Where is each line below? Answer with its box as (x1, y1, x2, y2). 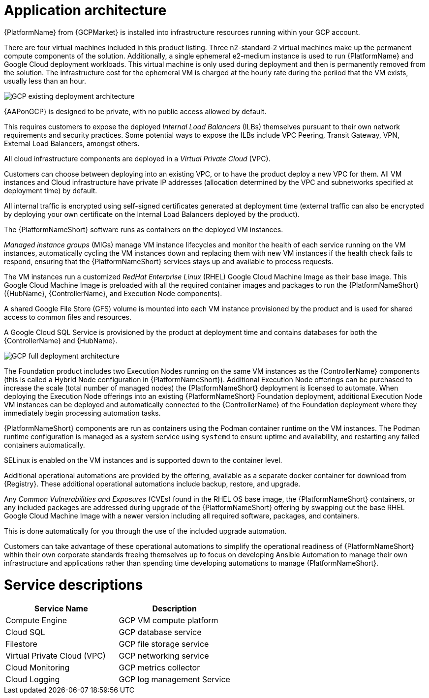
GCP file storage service (119, 639, 209, 649)
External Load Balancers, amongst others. (4, 139, 140, 148)
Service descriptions (4, 576, 143, 593)
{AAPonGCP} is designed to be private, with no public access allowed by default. (4, 107, 267, 116)
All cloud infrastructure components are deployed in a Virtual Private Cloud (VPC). (4, 154, 271, 163)
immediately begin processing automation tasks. (4, 408, 161, 417)
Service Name (34, 604, 88, 614)
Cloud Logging (5, 674, 60, 685)
